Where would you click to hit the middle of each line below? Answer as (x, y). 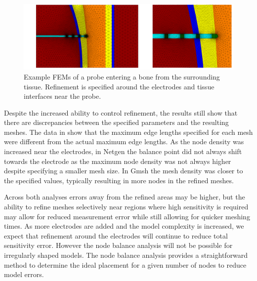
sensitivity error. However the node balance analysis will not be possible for (118, 245)
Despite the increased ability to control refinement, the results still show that (121, 112)
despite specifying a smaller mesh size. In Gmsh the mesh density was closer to (124, 171)
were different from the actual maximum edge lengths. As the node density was (124, 141)
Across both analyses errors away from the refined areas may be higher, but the (125, 197)
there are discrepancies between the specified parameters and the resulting (116, 122)
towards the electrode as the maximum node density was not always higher (118, 161)
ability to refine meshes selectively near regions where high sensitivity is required (126, 207)
